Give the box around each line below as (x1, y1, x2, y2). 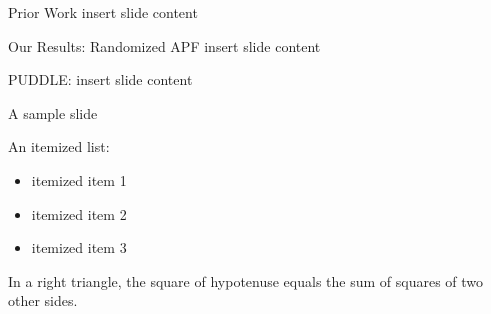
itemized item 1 (31, 169, 127, 190)
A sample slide (8, 102, 98, 123)
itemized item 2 (31, 203, 127, 224)
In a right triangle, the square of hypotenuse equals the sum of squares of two (8, 270, 484, 291)
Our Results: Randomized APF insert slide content (8, 35, 321, 56)
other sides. (8, 290, 78, 311)
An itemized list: (8, 136, 110, 157)
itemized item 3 (31, 237, 127, 258)
